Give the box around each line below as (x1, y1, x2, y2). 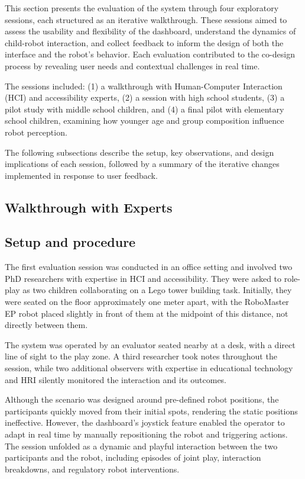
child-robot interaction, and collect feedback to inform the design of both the (5, 36, 284, 49)
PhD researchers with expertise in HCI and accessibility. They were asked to (5, 272, 282, 284)
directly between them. (5, 319, 88, 331)
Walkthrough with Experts (5, 198, 173, 216)
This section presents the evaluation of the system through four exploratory (5, 2, 279, 14)
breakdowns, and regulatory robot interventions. (5, 462, 180, 475)
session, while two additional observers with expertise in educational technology (5, 362, 293, 374)
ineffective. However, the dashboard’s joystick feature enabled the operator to (5, 416, 285, 429)
